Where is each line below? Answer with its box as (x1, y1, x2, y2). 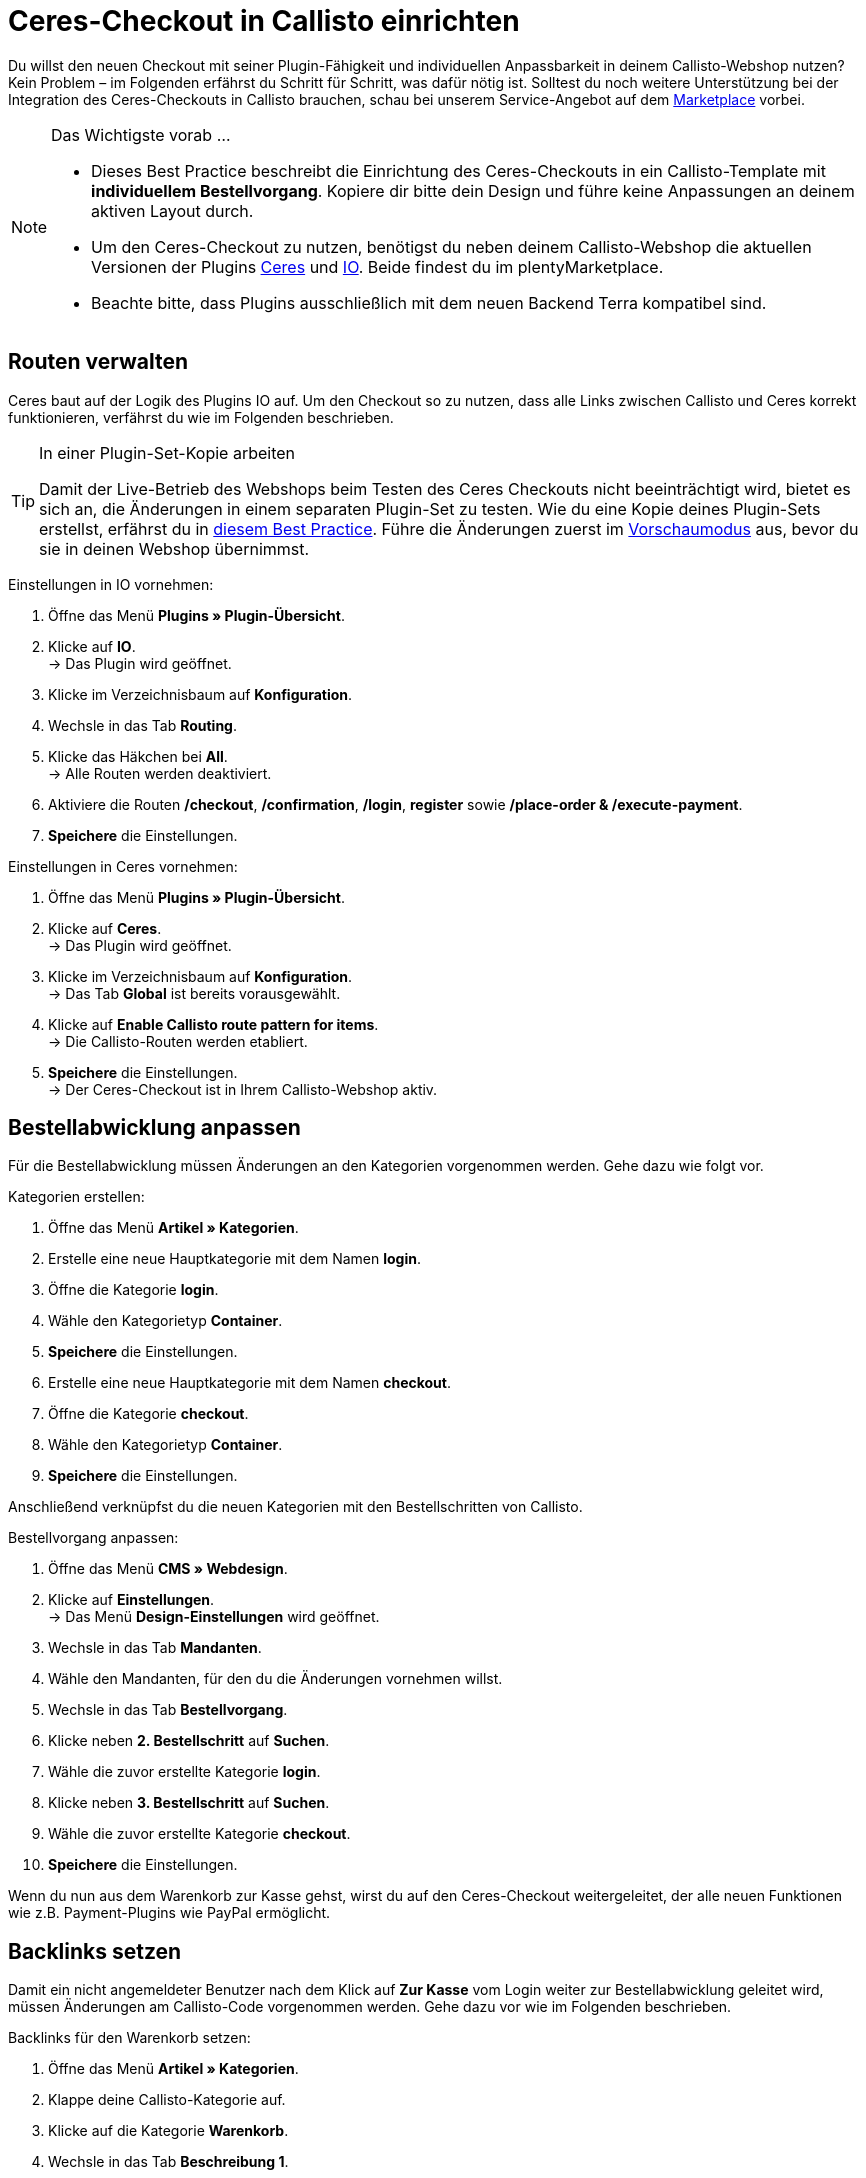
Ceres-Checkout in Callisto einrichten (8, 4, 520, 38)
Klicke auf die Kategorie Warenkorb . (48, 2122, 289, 2140)
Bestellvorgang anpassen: (8, 1529, 179, 1547)
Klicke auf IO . (48, 637, 136, 655)
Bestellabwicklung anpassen (8, 1115, 301, 1141)
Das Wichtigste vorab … (51, 124, 231, 145)
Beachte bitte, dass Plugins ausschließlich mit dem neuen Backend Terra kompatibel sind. (91, 292, 767, 313)
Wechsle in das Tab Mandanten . (48, 1639, 262, 1657)
